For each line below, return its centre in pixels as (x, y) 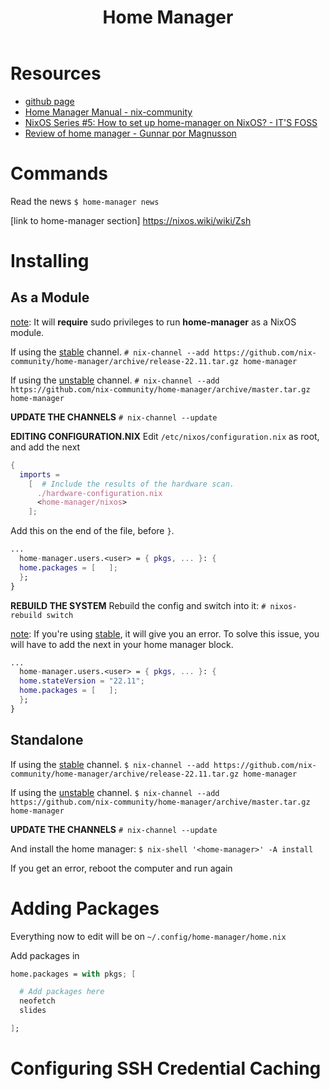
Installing (50, 261)
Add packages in (45, 955)
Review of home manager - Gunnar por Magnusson (130, 133)
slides (33, 1011)
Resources (56, 73)
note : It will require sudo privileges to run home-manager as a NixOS (153, 322)
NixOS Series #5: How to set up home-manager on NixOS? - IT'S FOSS (171, 122)
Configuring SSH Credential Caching (166, 1068)
